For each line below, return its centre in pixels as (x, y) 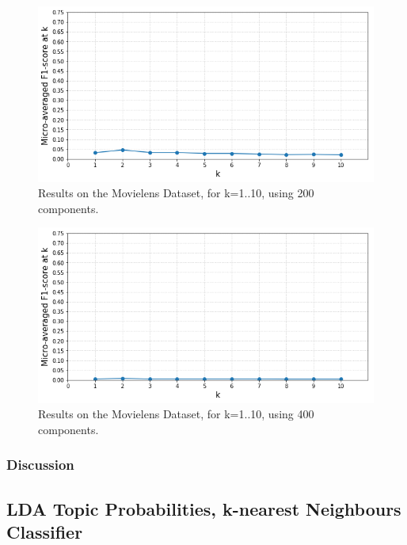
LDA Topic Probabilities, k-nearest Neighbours (204, 508)
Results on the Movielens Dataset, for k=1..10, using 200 (176, 193)
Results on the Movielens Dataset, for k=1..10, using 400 (176, 414)
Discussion (40, 465)
